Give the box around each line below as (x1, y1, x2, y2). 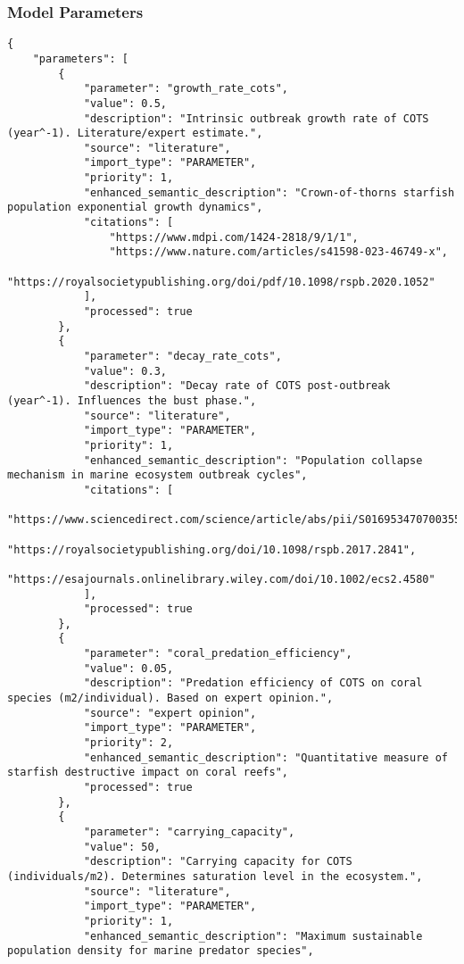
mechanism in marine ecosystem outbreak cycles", (7, 469, 308, 482)
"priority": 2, (83, 736, 174, 750)
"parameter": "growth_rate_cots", (83, 82, 288, 96)
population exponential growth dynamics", (7, 201, 263, 214)
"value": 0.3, (83, 364, 167, 378)
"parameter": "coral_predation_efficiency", (83, 647, 352, 661)
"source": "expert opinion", (83, 706, 257, 719)
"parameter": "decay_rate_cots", (83, 350, 282, 362)
